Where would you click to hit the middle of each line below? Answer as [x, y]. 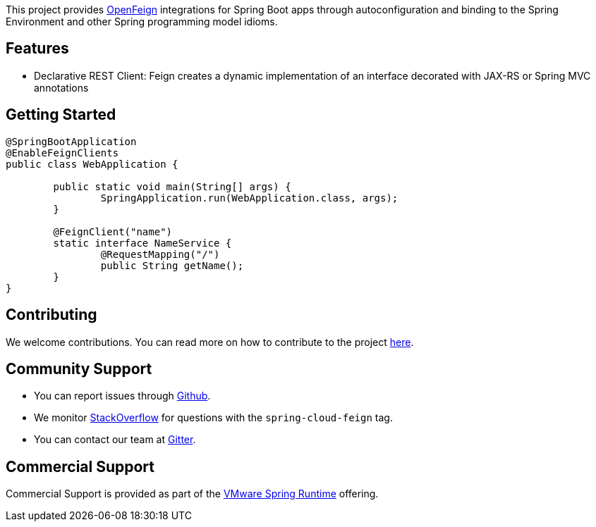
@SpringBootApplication [71, 141]
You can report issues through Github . [122, 396]
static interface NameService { [142, 243]
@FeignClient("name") [113, 231]
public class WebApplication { [92, 164]
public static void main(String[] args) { [172, 186]
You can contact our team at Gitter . [115, 440]
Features [37, 49]
